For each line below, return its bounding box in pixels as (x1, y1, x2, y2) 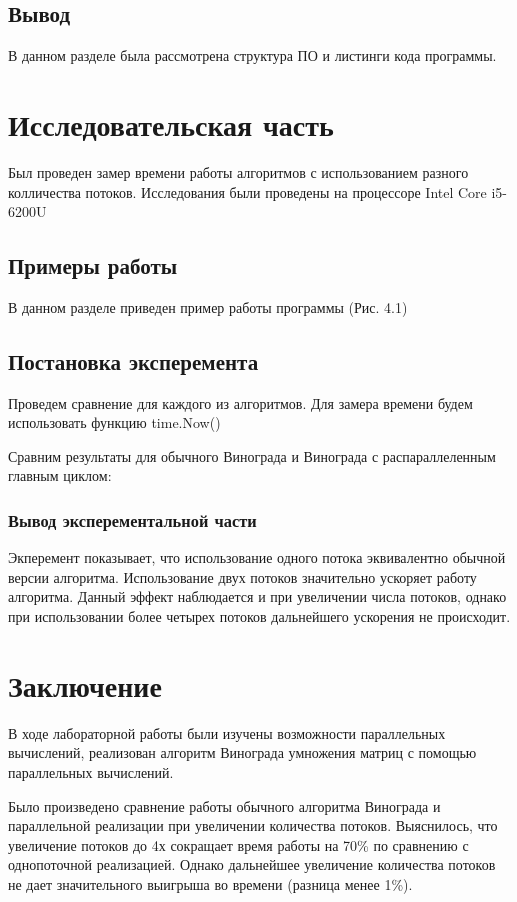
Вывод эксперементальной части (8, 508, 257, 532)
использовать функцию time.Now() (8, 412, 221, 433)
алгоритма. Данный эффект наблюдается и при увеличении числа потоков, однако (8, 586, 507, 607)
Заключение (8, 664, 162, 705)
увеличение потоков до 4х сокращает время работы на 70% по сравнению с (8, 834, 469, 855)
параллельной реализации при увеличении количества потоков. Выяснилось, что (8, 815, 498, 836)
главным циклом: (8, 465, 112, 486)
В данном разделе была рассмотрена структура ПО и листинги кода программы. (8, 45, 497, 66)
